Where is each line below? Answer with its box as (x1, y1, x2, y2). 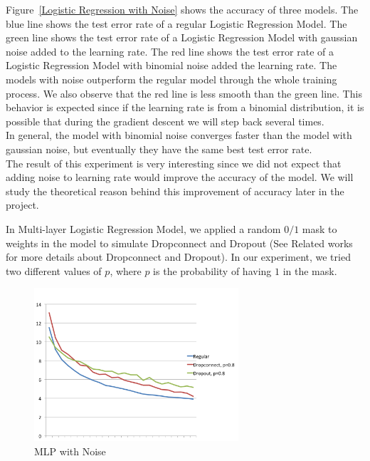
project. (6, 197, 39, 212)
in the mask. (282, 263, 337, 278)
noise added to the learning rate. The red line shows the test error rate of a (6, 43, 334, 58)
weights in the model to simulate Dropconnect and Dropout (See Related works (6, 235, 353, 250)
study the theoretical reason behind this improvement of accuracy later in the (6, 183, 344, 198)
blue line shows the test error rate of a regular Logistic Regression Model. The (6, 16, 347, 31)
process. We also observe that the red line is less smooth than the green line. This (6, 86, 362, 100)
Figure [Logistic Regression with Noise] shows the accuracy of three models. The (6, 2, 359, 16)
